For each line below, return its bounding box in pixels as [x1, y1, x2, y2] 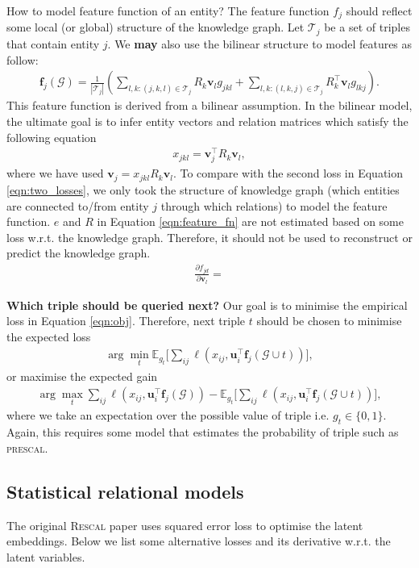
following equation [6, 128, 97, 145]
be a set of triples [324, 19, 410, 35]
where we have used [6, 165, 104, 182]
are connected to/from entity [6, 197, 149, 214]
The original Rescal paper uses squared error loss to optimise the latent [6, 516, 363, 533]
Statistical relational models [6, 478, 244, 503]
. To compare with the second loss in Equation [172, 165, 404, 182]
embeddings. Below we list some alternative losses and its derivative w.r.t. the [6, 532, 391, 549]
